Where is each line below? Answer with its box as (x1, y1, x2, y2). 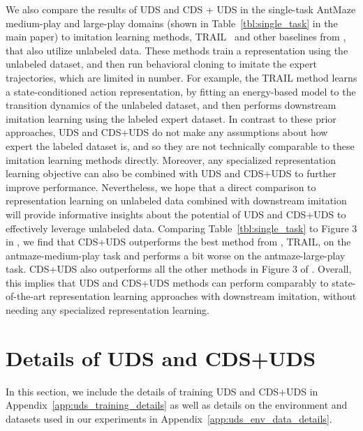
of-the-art (6, 289, 46, 303)
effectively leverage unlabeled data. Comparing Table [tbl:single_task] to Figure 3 (6, 220, 357, 235)
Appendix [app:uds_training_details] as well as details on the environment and (6, 398, 348, 412)
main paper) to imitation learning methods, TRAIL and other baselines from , (6, 29, 346, 44)
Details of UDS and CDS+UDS (6, 343, 316, 372)
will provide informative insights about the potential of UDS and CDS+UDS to (6, 206, 346, 221)
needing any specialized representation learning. (6, 303, 209, 317)
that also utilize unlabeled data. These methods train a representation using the (6, 43, 348, 57)
